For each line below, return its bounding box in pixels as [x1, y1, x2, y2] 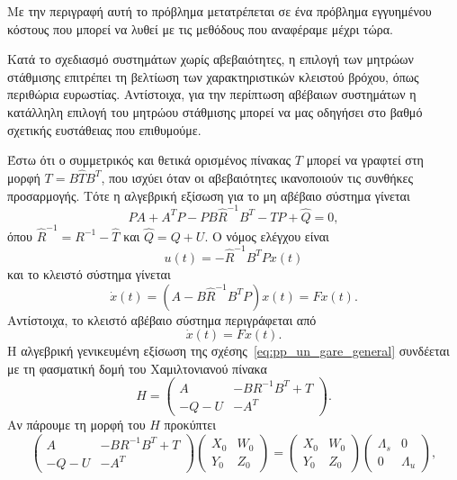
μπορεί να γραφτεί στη [306, 150, 424, 169]
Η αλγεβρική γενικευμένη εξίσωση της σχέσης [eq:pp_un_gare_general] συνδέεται [7, 341, 450, 360]
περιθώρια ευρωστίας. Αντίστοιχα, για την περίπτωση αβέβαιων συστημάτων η [7, 85, 417, 104]
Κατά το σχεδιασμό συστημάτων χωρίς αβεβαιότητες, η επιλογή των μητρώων [7, 50, 414, 68]
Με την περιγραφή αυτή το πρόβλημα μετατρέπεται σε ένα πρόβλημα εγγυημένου [7, 2, 432, 20]
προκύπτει [164, 415, 216, 434]
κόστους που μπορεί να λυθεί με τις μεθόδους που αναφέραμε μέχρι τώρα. [7, 19, 393, 38]
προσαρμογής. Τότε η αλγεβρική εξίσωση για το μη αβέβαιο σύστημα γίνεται [7, 186, 410, 204]
